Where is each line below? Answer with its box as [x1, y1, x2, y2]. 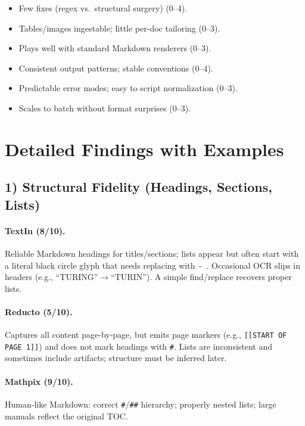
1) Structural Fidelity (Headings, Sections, [5, 178, 272, 196]
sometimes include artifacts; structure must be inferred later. [5, 352, 227, 364]
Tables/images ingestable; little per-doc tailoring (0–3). [18, 21, 220, 34]
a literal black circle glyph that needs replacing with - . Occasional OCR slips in [5, 259, 301, 271]
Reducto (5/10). [5, 305, 73, 318]
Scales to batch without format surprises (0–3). [18, 101, 191, 114]
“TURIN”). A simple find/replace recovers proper [111, 270, 292, 283]
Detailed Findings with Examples [5, 136, 284, 161]
